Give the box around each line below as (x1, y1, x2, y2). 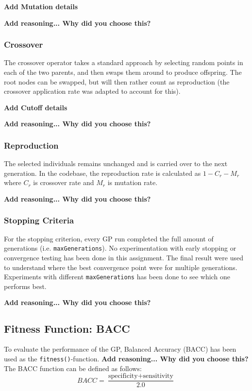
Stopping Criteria (4, 214, 74, 226)
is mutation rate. (107, 177, 158, 187)
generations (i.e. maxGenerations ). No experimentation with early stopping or (4, 243, 236, 253)
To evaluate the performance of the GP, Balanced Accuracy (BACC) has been (4, 344, 236, 354)
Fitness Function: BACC (4, 321, 130, 336)
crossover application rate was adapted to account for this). (4, 86, 181, 96)
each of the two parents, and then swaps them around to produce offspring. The (4, 67, 242, 77)
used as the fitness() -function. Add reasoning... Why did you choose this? (4, 353, 249, 363)
